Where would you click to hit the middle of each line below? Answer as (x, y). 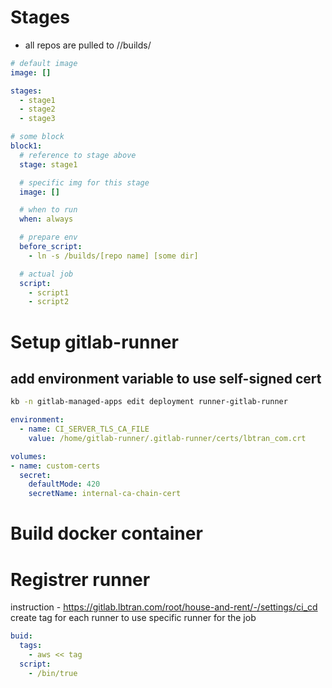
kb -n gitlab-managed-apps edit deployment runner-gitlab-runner (149, 402)
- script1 (49, 292)
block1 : (26, 146)
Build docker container (106, 533)
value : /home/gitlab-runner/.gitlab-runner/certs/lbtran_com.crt (167, 438)
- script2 (49, 302)
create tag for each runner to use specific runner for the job (133, 618)
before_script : (51, 247)
